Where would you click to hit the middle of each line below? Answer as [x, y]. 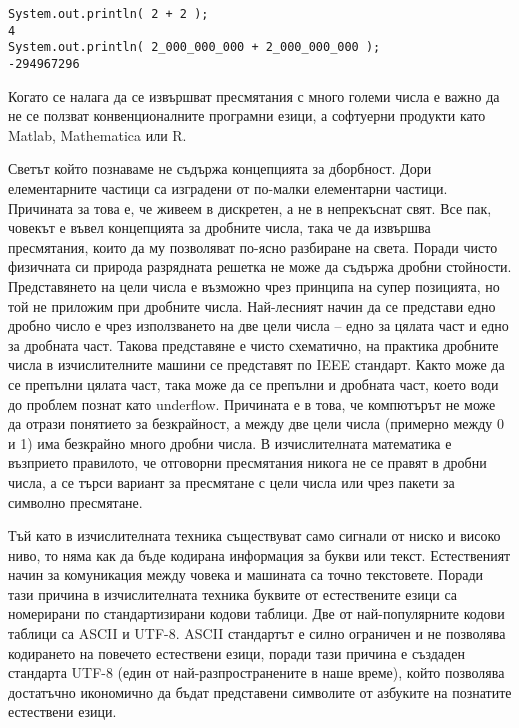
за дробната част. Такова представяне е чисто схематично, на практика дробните [253, 344]
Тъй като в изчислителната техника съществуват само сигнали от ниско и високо [254, 535]
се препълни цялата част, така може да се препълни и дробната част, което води [253, 383]
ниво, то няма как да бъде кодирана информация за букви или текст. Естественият [259, 554]
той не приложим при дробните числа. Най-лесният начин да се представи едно [252, 305]
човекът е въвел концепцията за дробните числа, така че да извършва [219, 227]
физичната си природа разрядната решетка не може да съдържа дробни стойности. [260, 266]
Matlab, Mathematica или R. [97, 134]
